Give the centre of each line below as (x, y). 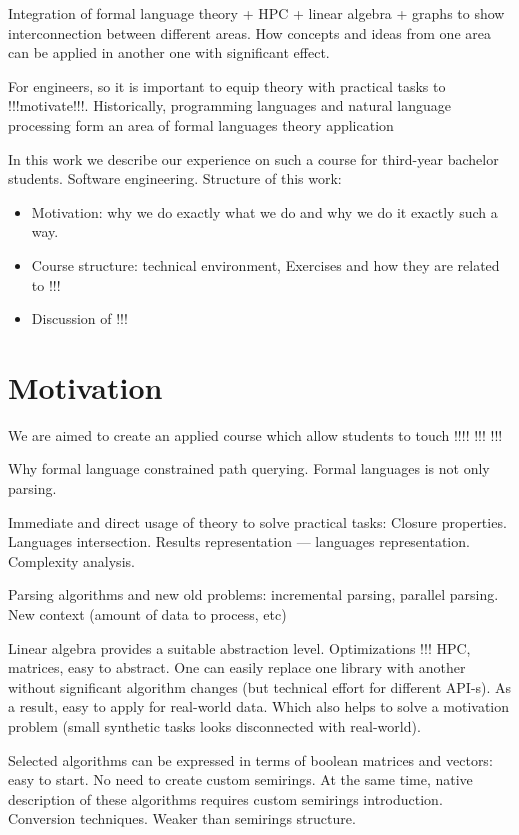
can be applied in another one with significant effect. (169, 52)
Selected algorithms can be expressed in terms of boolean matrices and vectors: (250, 759)
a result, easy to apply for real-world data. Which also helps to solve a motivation (259, 706)
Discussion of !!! (79, 318)
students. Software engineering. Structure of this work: (175, 178)
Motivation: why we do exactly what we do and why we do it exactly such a (264, 211)
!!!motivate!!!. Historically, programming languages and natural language (229, 105)
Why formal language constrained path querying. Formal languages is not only (249, 468)
